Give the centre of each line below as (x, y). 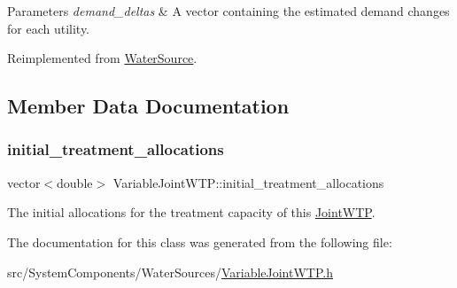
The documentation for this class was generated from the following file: (200, 241)
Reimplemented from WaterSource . (102, 58)
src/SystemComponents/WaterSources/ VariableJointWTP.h (170, 272)
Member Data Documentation (148, 106)
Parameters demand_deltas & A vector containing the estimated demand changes (228, 11)
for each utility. (49, 28)
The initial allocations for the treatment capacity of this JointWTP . (191, 212)
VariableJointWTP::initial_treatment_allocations (248, 182)
